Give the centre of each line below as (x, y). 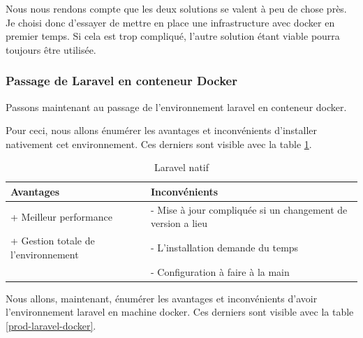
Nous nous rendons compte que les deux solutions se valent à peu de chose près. (176, 8)
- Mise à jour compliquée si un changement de (249, 209)
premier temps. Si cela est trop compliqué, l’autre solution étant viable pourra (173, 36)
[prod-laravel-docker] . (51, 325)
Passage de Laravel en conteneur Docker (121, 81)
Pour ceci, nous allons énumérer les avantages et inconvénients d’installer (162, 130)
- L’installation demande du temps (224, 248)
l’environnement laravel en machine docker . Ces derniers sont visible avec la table (180, 312)
